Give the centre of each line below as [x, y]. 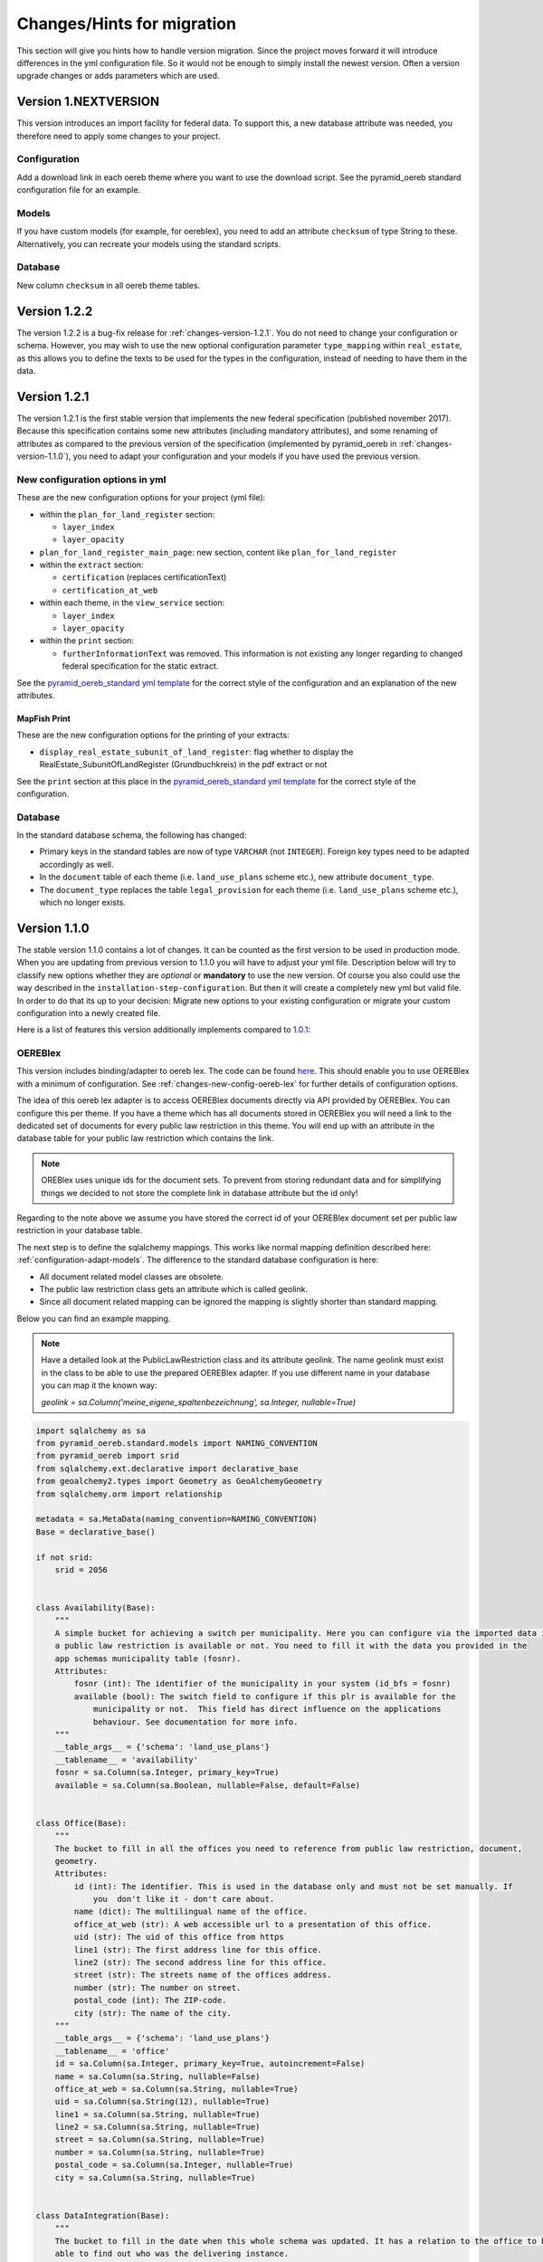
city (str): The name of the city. [153, 2013]
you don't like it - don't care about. [184, 1899]
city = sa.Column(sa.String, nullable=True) [155, 2177]
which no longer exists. [83, 903]
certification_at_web [110, 590]
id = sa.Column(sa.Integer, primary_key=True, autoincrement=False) [210, 2064]
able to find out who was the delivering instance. [172, 2253]
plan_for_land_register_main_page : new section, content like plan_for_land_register [218, 552]
